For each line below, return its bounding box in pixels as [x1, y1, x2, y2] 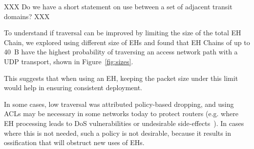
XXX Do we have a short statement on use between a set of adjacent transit [4, 1, 233, 11]
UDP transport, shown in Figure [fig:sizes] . [4, 56, 133, 66]
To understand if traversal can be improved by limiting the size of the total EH [4, 27, 241, 38]
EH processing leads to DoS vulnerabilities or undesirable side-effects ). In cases [4, 118, 244, 128]
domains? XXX [4, 11, 50, 21]
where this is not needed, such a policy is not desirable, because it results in [4, 127, 232, 138]
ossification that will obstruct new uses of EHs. [4, 137, 145, 148]
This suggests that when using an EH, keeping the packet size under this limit [4, 73, 238, 83]
